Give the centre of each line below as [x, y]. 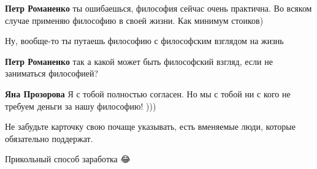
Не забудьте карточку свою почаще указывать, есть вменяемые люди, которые [150, 126]
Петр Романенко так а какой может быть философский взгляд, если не [139, 61]
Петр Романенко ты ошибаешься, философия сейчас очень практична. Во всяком [158, 8]
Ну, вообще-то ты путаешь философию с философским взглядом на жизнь [144, 41]
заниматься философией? [52, 73]
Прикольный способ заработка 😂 [68, 159]
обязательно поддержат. [49, 138]
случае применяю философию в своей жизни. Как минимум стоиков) [134, 20]
